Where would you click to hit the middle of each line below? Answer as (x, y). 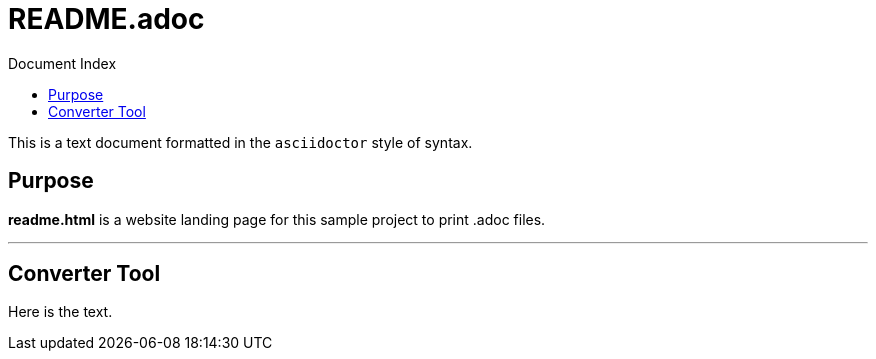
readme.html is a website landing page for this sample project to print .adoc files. (277, 219)
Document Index (62, 63)
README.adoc (106, 19)
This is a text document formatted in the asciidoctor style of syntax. (240, 142)
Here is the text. (60, 312)
